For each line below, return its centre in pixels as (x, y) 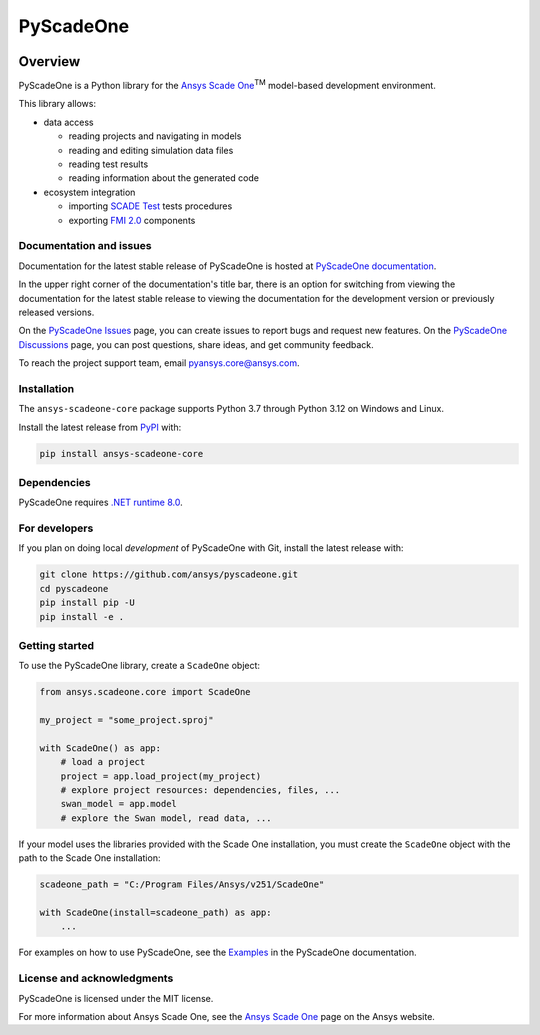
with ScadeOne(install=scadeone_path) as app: (155, 912)
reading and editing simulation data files (151, 150)
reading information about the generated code (164, 178)
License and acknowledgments (96, 978)
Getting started (56, 645)
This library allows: (57, 104)
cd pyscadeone (74, 588)
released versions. (56, 312)
